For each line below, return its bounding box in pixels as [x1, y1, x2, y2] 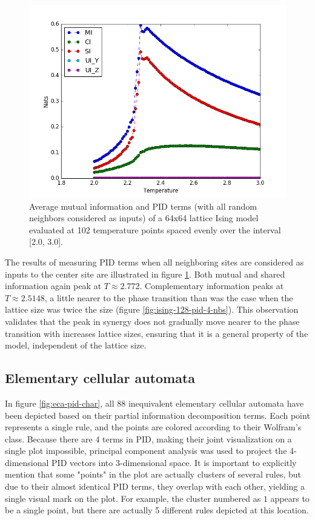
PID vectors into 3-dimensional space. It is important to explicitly [51, 456, 297, 468]
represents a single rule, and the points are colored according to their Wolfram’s [5, 421, 302, 433]
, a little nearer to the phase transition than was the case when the [44, 291, 293, 304]
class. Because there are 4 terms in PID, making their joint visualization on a [5, 432, 292, 445]
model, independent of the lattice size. [5, 339, 147, 352]
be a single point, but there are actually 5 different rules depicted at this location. [5, 504, 309, 516]
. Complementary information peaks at [139, 279, 284, 292]
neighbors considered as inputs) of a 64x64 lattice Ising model [29, 212, 259, 224]
